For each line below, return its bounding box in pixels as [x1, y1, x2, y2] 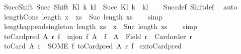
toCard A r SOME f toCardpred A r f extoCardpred [4, 40, 182, 51]
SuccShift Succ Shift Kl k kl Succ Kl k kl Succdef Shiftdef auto [4, 1, 237, 11]
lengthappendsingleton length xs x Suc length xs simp [4, 21, 197, 31]
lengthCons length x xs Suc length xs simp [4, 11, 163, 21]
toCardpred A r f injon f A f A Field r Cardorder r [4, 30, 192, 41]
